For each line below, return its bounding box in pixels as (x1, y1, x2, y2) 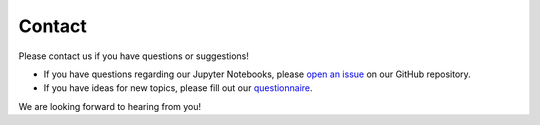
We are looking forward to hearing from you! (18, 100, 202, 112)
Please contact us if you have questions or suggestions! (18, 50, 250, 62)
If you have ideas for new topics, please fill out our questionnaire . (43, 82, 314, 94)
